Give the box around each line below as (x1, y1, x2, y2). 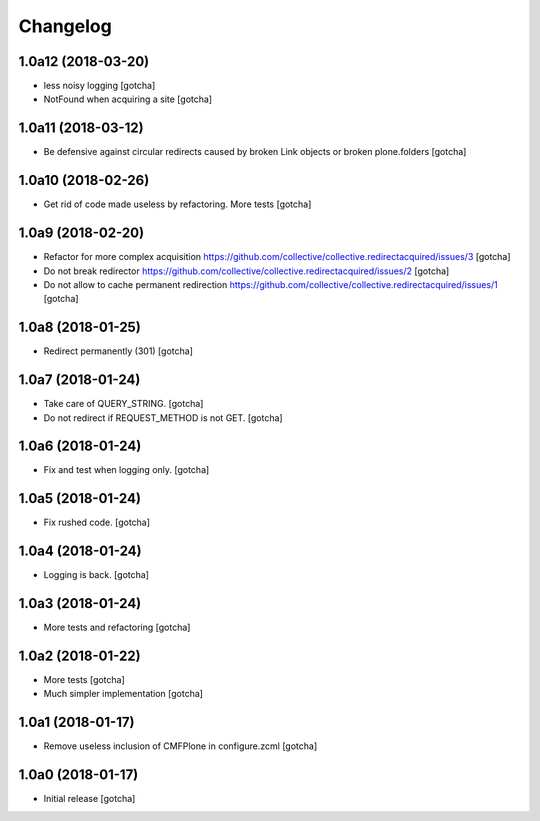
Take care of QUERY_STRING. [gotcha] (43, 398, 204, 410)
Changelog (18, 15, 112, 37)
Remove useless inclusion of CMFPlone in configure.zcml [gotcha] (43, 740, 318, 752)
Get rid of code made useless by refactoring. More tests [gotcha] (43, 198, 312, 210)
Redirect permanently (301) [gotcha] (43, 345, 194, 357)
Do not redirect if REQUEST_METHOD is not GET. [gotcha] (43, 411, 284, 424)
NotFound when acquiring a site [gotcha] (43, 93, 213, 105)
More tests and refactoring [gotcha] (43, 621, 191, 634)
